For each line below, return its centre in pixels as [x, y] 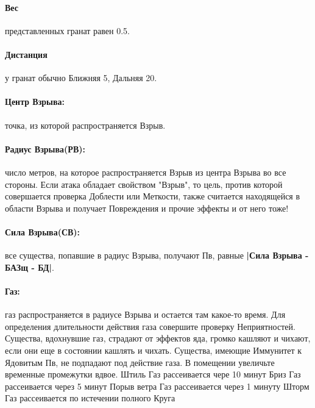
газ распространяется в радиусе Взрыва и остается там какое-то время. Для [145, 314]
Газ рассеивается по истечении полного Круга [90, 398]
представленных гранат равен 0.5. [68, 30]
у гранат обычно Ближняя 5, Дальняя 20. [81, 78]
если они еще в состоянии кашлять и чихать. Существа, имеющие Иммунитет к [154, 350]
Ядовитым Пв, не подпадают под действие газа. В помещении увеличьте [140, 362]
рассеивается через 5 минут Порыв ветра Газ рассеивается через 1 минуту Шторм [157, 386]
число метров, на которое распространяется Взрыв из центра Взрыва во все [146, 172]
